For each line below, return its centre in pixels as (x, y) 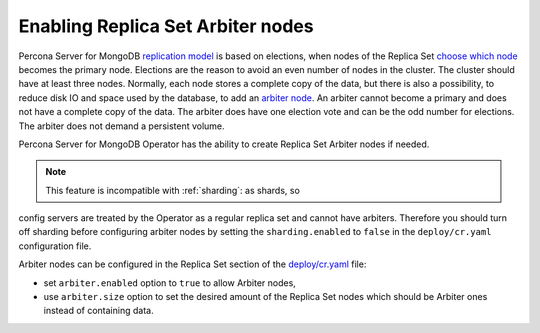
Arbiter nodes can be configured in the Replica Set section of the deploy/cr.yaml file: (192, 264)
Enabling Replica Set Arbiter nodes (166, 26)
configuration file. (55, 246)
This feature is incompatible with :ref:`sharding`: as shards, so (172, 190)
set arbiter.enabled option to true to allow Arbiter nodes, (170, 282)
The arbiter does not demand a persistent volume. (121, 126)
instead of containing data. (98, 311)
